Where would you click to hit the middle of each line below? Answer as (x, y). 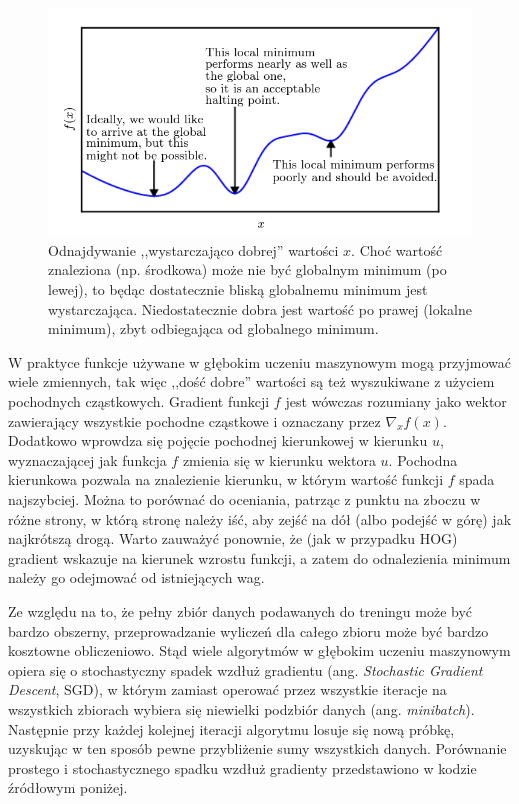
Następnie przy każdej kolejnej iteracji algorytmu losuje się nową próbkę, (231, 728)
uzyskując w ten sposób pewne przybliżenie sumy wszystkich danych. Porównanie (257, 748)
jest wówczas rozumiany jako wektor (396, 401)
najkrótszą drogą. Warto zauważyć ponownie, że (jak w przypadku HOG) (233, 538)
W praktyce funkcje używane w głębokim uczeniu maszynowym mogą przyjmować (259, 361)
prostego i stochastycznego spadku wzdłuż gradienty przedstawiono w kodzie (242, 767)
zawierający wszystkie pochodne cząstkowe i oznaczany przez (194, 420)
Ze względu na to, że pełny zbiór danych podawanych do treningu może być (240, 610)
